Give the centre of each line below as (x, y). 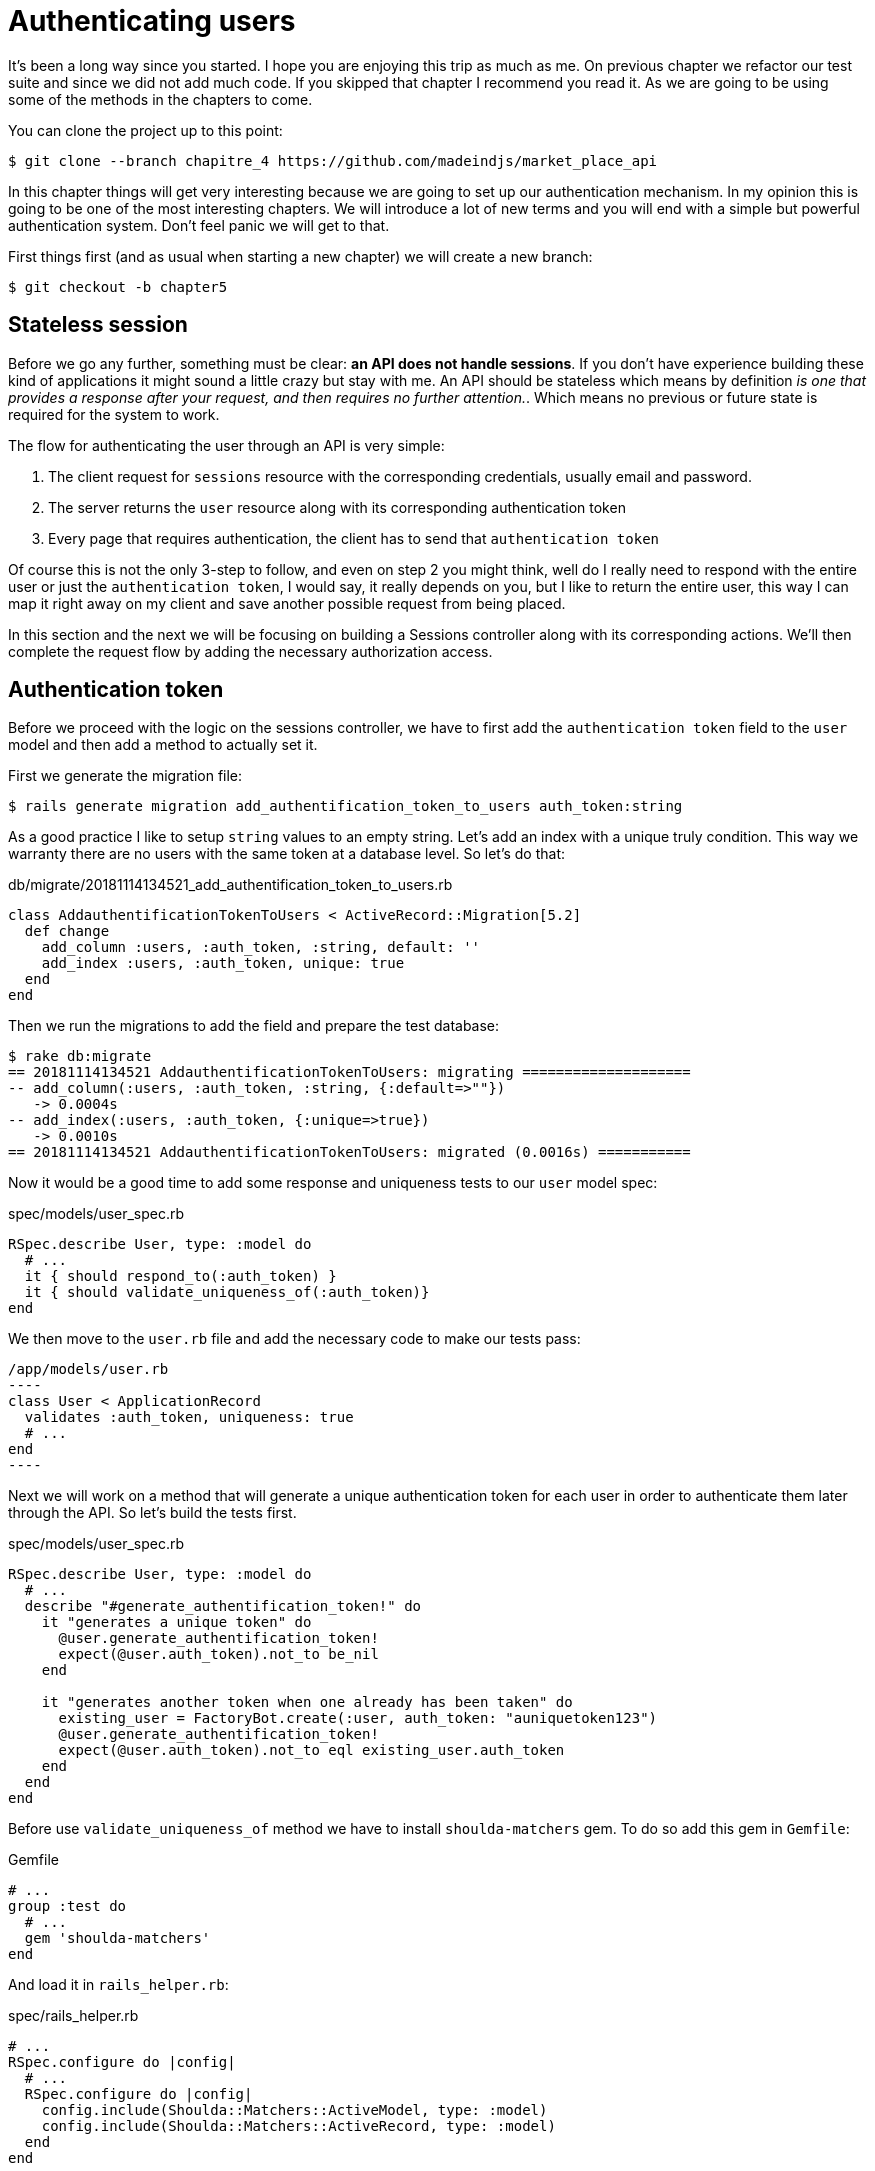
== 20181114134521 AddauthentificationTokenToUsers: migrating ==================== (349, 1072)
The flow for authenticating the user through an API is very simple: (226, 445)
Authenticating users (152, 21)
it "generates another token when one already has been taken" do (307, 1702)
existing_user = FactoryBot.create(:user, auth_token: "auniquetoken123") (358, 1718)
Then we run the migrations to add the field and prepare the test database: (254, 1026)
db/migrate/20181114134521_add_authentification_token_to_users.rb (230, 885)
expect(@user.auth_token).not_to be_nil (218, 1654)
